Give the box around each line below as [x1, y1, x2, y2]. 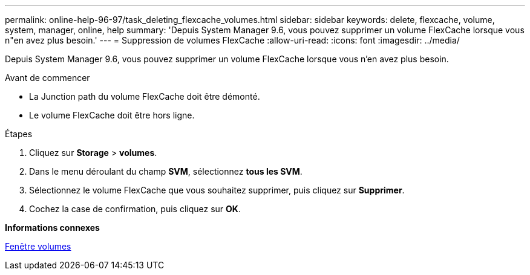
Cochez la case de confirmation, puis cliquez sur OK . [29, 204, 241, 214]
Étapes [5, 129, 33, 139]
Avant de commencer [5, 73, 90, 83]
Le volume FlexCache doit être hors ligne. [29, 110, 195, 120]
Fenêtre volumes [5, 241, 71, 251]
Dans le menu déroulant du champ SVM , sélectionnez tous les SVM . [29, 166, 303, 176]
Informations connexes [5, 222, 100, 233]
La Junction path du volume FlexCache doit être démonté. [29, 91, 260, 102]
